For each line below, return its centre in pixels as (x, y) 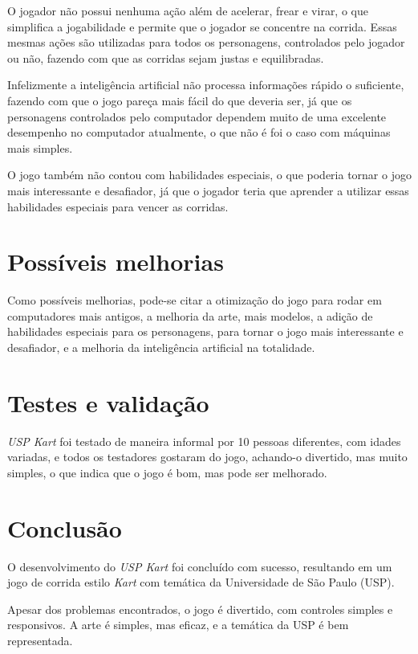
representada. (40, 641)
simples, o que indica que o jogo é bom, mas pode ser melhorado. (167, 472)
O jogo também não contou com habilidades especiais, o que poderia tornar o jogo (209, 175)
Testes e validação (108, 402)
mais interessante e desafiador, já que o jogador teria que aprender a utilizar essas (208, 190)
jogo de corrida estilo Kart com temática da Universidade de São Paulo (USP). (201, 582)
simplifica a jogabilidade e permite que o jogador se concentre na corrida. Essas (202, 26)
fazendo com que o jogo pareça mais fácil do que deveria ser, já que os (180, 100)
